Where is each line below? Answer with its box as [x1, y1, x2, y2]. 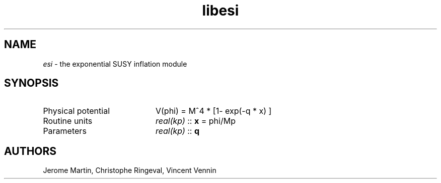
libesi [202, 2, 239, 19]
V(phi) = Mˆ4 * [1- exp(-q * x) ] [155, 106, 272, 116]
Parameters [43, 126, 87, 136]
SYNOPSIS [4, 77, 59, 90]
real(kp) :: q [155, 126, 200, 136]
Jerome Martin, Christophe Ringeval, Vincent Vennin [43, 166, 216, 175]
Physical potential [43, 106, 110, 116]
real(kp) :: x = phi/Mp [155, 116, 236, 126]
